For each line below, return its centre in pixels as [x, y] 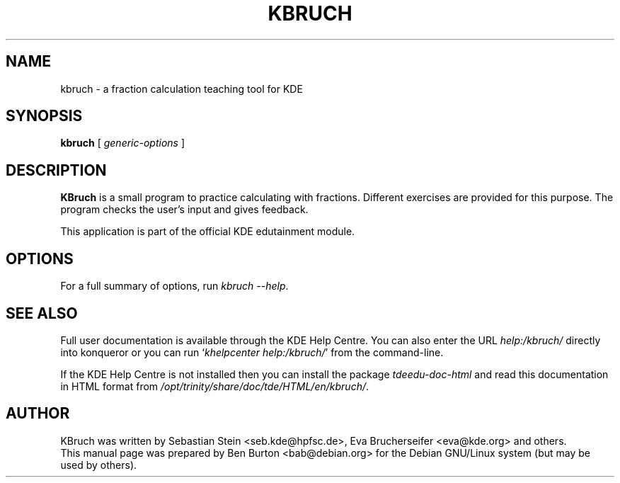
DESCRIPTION [56, 170]
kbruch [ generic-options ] [123, 143]
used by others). [99, 465]
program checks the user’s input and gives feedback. [184, 210]
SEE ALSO [42, 313]
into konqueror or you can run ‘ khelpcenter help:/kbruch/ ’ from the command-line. [252, 352]
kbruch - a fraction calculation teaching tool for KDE [182, 89]
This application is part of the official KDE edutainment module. [208, 232]
